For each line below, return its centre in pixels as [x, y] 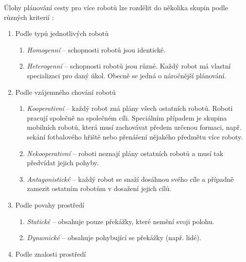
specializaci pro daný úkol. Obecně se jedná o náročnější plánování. [127, 75]
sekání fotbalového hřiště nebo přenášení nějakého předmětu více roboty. [135, 136]
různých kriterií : [29, 17]
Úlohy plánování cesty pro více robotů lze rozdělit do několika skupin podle [116, 7]
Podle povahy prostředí [50, 204]
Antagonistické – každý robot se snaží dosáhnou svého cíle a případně [130, 179]
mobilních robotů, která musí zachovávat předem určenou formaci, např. [134, 127]
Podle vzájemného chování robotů [66, 92]
